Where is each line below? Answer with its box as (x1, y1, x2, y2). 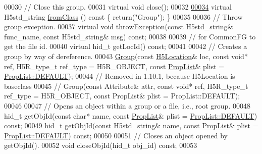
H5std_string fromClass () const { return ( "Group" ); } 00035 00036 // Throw (4, 11, 243, 22)
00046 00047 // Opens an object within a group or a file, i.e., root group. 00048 (4, 100, 250, 111)
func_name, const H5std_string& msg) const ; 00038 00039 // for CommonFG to (4, 31, 256, 41)
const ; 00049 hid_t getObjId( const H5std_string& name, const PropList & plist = (4, 120, 258, 131)
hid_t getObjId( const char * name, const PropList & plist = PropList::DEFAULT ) (4, 110, 257, 121)
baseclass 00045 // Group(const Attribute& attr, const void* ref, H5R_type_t (4, 80, 248, 91)
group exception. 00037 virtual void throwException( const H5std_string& (4, 21, 233, 32)
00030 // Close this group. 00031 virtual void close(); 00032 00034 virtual (4, 2, 232, 12)
